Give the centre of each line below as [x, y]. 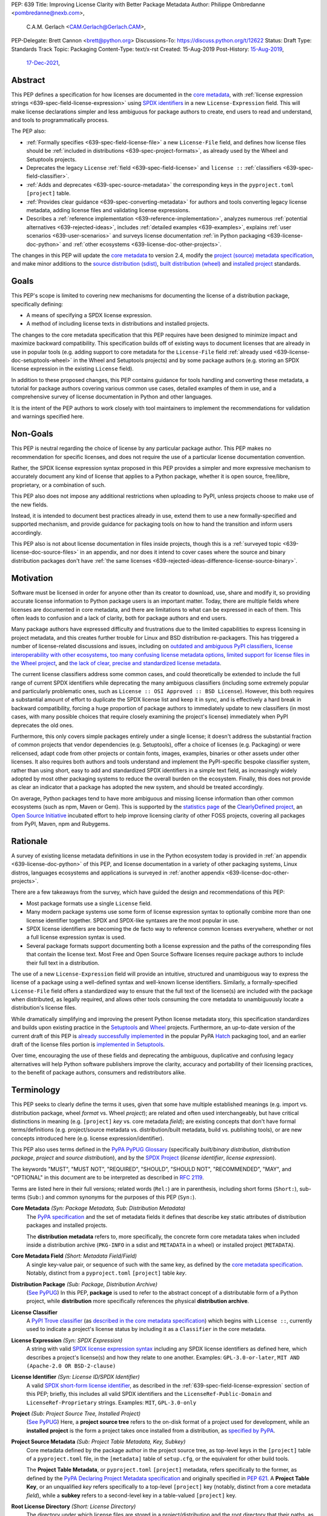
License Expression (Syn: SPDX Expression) [67, 1340]
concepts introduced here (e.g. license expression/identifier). [88, 1138]
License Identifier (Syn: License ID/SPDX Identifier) [76, 1377]
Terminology [36, 1090]
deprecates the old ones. [42, 725]
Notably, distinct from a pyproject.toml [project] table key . [107, 1273]
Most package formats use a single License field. [89, 903]
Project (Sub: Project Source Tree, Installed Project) [76, 1414]
